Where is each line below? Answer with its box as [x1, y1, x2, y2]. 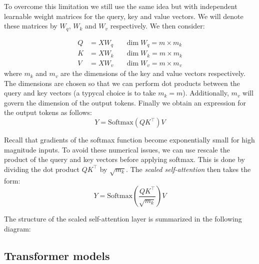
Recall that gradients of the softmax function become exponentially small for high [4, 134, 255, 145]
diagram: [4, 223, 31, 233]
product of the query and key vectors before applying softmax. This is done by [4, 154, 245, 164]
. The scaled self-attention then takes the [126, 163, 251, 174]
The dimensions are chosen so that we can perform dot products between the [4, 77, 240, 88]
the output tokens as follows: [4, 107, 92, 117]
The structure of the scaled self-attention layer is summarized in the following [4, 213, 242, 224]
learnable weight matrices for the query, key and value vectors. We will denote [4, 10, 243, 21]
